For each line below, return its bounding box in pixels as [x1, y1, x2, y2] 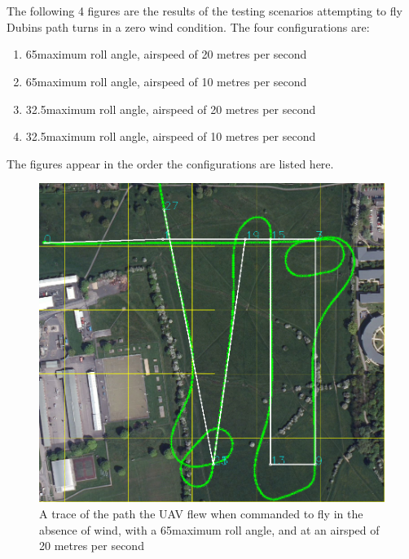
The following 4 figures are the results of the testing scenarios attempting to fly [7, 2, 402, 20]
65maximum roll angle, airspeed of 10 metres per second [25, 72, 307, 90]
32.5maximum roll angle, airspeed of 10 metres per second [25, 128, 316, 145]
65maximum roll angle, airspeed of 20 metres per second [25, 46, 307, 63]
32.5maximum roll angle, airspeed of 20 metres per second [25, 100, 316, 117]
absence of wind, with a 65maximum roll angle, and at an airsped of [39, 521, 380, 538]
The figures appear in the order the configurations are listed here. [7, 155, 334, 172]
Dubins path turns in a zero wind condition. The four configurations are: [7, 18, 370, 35]
